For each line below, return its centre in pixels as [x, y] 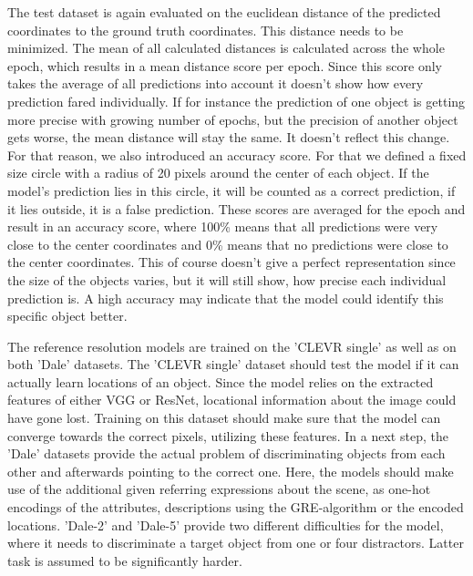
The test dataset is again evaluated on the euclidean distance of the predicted [224, 12]
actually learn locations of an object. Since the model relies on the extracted [221, 381]
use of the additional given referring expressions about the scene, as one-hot [219, 489]
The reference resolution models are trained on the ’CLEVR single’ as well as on [232, 346]
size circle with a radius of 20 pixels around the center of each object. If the [218, 173]
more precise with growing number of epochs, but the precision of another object [233, 119]
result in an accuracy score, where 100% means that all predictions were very [223, 226]
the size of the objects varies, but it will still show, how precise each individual [227, 279]
